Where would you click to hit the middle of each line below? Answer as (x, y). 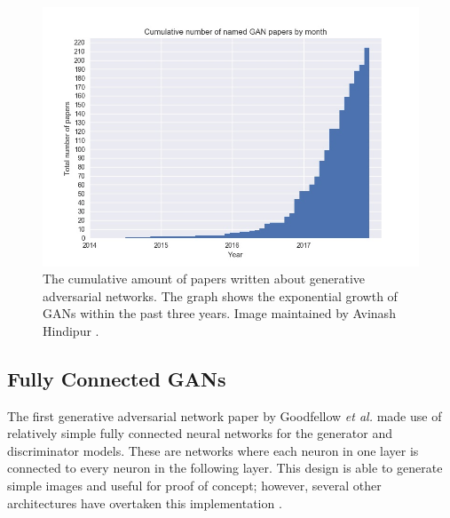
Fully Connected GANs (117, 378)
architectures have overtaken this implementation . (145, 502)
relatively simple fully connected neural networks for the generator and (200, 433)
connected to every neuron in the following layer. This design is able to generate (225, 468)
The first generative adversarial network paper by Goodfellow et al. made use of (225, 415)
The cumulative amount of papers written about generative (204, 279)
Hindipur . (71, 330)
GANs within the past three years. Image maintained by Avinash (219, 313)
